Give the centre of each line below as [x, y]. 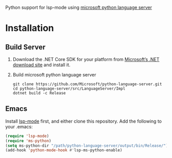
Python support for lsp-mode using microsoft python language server [79, 7]
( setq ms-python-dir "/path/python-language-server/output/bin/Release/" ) [87, 146]
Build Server [25, 47]
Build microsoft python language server [54, 75]
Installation [30, 28]
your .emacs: [19, 126]
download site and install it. [41, 65]
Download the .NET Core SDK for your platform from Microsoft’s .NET [86, 59]
